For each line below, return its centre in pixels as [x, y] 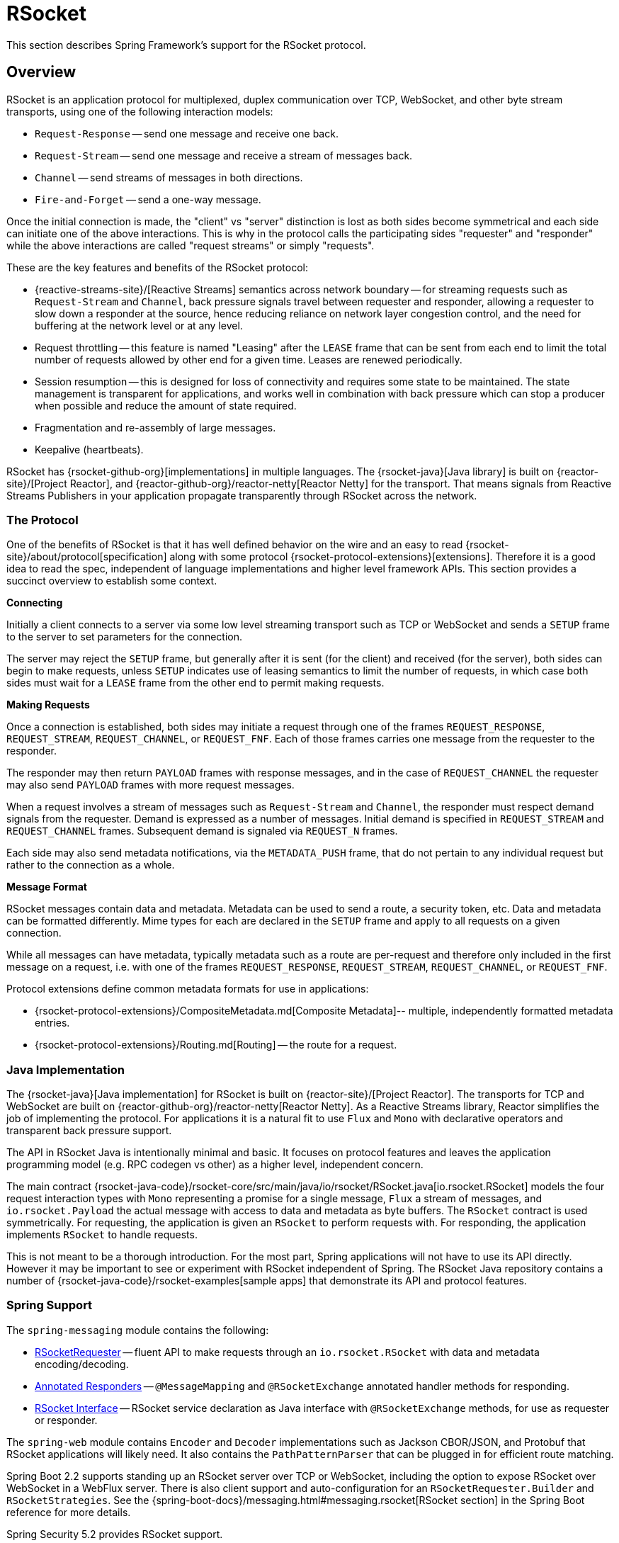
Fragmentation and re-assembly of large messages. [155, 427]
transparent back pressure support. [89, 1131]
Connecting [35, 603]
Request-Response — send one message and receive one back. [187, 133]
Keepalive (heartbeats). [89, 449]
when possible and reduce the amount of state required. [166, 405]
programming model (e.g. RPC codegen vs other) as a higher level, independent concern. [215, 1165]
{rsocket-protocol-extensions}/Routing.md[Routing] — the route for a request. [216, 1045]
